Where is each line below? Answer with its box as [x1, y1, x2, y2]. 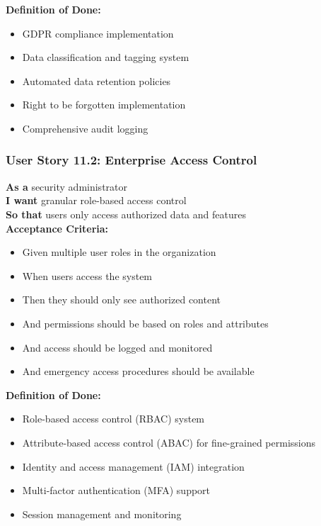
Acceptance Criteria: [6, 220, 109, 235]
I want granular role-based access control [6, 193, 187, 208]
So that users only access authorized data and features [6, 206, 246, 221]
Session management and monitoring [22, 506, 182, 521]
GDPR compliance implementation [22, 26, 174, 40]
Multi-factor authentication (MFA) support [22, 483, 211, 498]
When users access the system [22, 268, 153, 283]
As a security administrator [6, 179, 127, 194]
